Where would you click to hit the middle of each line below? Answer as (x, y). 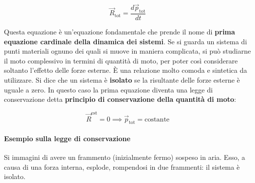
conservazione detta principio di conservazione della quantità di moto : (120, 99)
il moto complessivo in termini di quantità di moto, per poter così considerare (121, 60)
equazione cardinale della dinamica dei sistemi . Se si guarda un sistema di (126, 41)
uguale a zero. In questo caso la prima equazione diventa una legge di (108, 89)
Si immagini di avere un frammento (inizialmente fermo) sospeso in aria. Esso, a (125, 157)
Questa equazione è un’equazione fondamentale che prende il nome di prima (120, 32)
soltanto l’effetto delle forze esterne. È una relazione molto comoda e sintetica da (126, 70)
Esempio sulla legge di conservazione (67, 138)
